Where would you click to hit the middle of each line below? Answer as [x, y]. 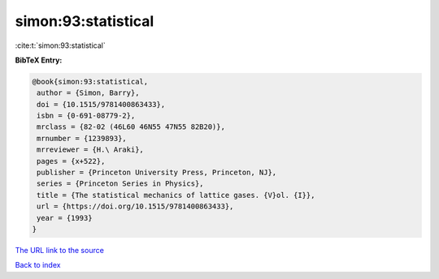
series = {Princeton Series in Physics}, [120, 184]
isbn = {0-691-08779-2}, [86, 116]
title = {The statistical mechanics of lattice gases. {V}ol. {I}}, [176, 195]
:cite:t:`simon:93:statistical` [60, 45]
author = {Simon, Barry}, [88, 93]
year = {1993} [65, 218]
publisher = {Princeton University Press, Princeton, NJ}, [157, 173]
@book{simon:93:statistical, [90, 82]
